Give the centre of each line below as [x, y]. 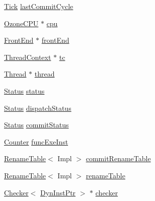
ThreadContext [28, 57]
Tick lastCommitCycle [39, 6]
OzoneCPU [21, 23]
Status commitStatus [36, 125]
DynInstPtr [58, 192]
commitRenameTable [118, 158]
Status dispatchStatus [38, 108]
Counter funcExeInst [36, 141]
